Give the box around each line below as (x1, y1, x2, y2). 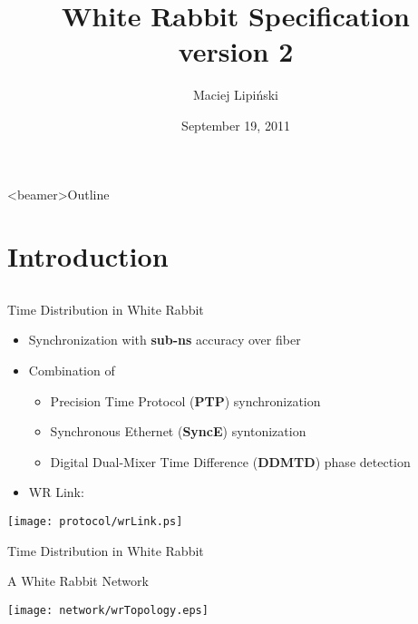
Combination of (28, 361, 115, 380)
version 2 (178, 33, 294, 70)
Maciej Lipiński (192, 85, 278, 104)
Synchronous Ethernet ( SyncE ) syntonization (50, 422, 306, 441)
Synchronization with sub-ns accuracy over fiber (28, 330, 301, 349)
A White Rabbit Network (7, 571, 149, 590)
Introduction (7, 238, 169, 275)
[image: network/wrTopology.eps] (7, 603, 209, 617)
